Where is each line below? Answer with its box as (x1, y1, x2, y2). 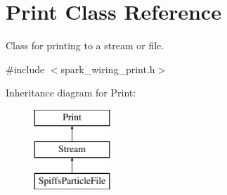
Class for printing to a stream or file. (6, 38, 164, 53)
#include (6, 61, 45, 76)
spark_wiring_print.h (60, 61, 155, 76)
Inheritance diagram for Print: (6, 85, 136, 100)
